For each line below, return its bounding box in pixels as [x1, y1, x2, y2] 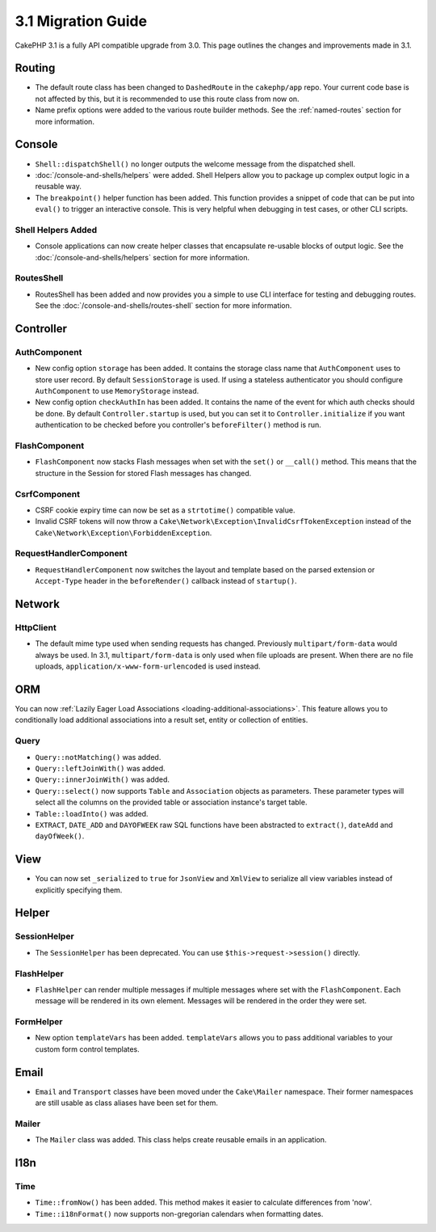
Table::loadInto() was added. [35, 808, 149, 818]
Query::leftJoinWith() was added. [35, 764, 166, 774]
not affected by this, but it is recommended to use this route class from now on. [35, 94, 300, 103]
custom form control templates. [35, 1044, 140, 1054]
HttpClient [15, 622, 57, 634]
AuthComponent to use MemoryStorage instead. [35, 386, 199, 396]
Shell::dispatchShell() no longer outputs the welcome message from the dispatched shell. [35, 158, 355, 169]
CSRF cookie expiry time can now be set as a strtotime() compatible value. [35, 505, 296, 515]
